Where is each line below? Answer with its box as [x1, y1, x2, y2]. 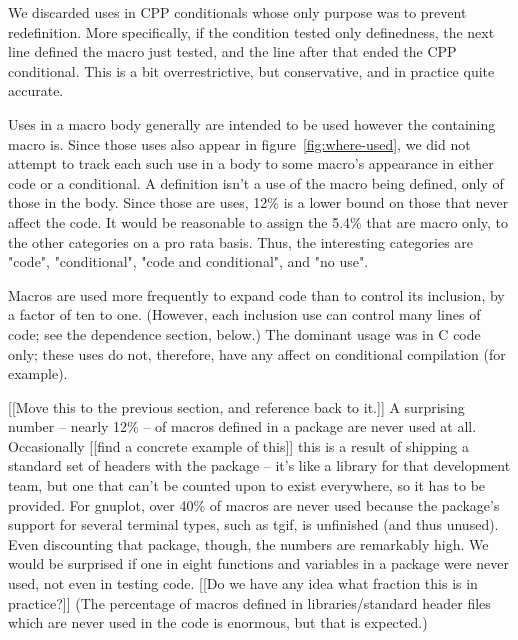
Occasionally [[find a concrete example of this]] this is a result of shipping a [8, 435, 469, 456]
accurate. [8, 80, 64, 101]
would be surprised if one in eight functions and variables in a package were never [8, 553, 510, 574]
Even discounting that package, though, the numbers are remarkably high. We [8, 533, 489, 554]
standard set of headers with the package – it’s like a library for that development [8, 455, 511, 476]
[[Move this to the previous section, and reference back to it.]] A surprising [8, 396, 465, 417]
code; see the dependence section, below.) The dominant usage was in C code [8, 323, 481, 344]
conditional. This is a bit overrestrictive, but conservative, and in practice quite [8, 60, 495, 81]
